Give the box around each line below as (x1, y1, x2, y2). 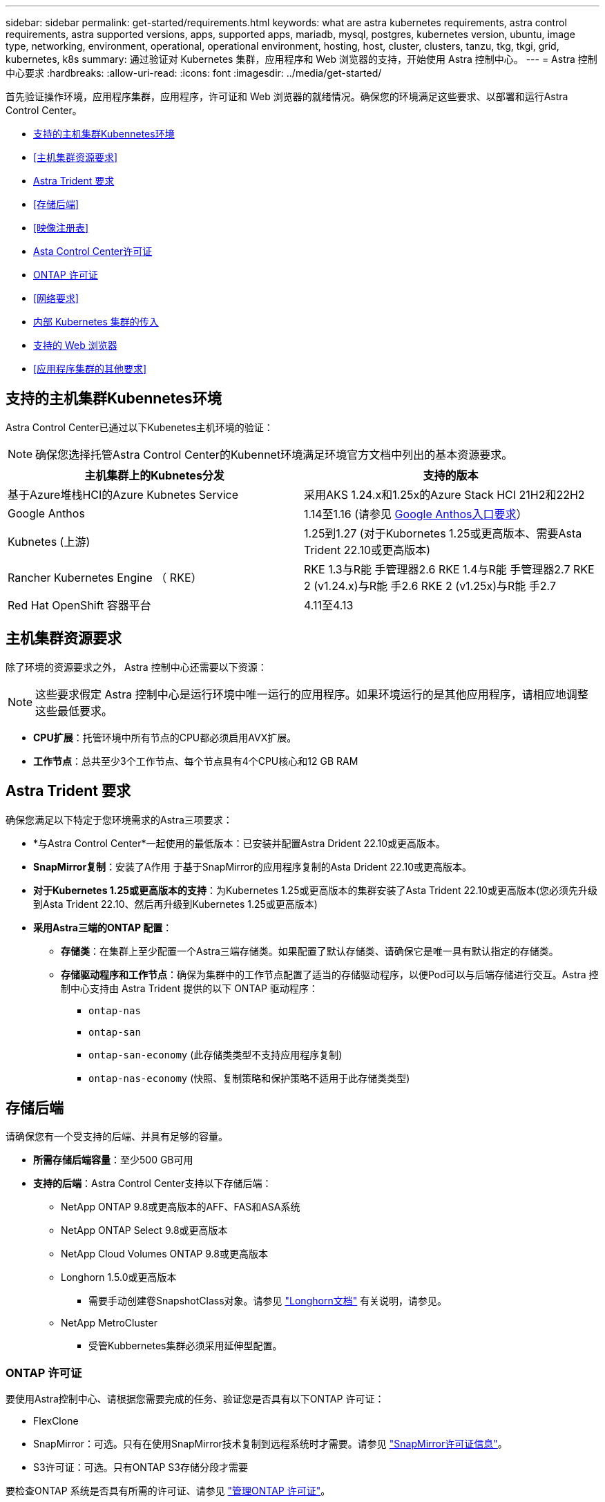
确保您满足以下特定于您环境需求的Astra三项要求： (6, 813, 233, 826)
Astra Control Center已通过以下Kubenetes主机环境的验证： (6, 421, 273, 433)
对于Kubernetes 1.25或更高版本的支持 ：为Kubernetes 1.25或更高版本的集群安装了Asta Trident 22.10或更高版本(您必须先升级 (33, 884, 598, 896)
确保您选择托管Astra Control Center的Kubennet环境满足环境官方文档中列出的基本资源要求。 (35, 447, 513, 462)
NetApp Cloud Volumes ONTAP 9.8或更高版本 (61, 1248, 268, 1260)
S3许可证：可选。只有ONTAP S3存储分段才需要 (33, 1461, 248, 1474)
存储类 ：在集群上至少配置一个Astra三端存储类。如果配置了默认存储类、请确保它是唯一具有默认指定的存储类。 (61, 944, 559, 957)
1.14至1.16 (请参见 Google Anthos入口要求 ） (304, 506, 528, 521)
